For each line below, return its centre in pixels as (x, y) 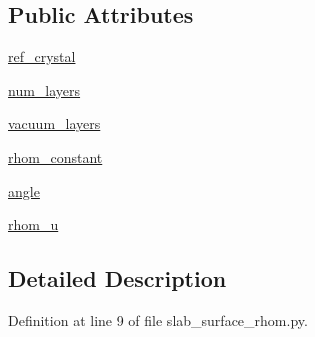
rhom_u (33, 224)
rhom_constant (55, 156)
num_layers (44, 89)
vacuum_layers (54, 123)
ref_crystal (42, 56)
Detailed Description (117, 278)
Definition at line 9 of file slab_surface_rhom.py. (158, 319)
